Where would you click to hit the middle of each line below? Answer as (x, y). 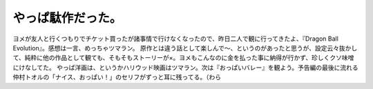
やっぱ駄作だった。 (67, 18)
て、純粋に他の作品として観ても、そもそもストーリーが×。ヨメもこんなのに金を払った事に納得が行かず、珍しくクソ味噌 (183, 58)
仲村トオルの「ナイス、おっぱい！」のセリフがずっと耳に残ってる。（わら (117, 77)
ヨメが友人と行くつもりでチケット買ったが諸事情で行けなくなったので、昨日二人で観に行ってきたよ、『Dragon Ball (175, 39)
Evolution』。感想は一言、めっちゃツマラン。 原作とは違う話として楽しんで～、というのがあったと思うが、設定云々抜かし (185, 48)
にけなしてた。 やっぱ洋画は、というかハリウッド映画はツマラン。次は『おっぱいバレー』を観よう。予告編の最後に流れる (185, 67)
